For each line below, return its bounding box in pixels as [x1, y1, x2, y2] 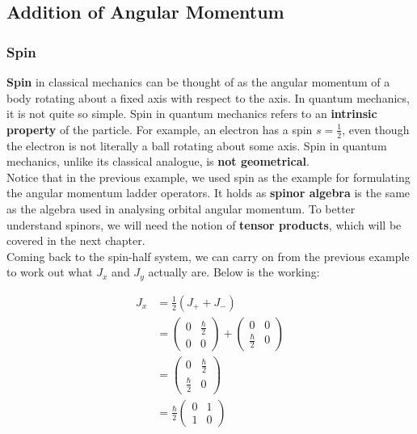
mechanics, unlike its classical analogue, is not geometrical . [6, 153, 310, 170]
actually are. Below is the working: [148, 263, 320, 280]
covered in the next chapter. [6, 232, 145, 249]
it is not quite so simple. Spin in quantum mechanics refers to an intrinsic [6, 105, 377, 122]
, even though [342, 120, 410, 137]
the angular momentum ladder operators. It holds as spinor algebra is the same [6, 184, 411, 201]
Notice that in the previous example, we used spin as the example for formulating [6, 168, 411, 185]
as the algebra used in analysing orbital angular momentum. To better [6, 200, 356, 217]
